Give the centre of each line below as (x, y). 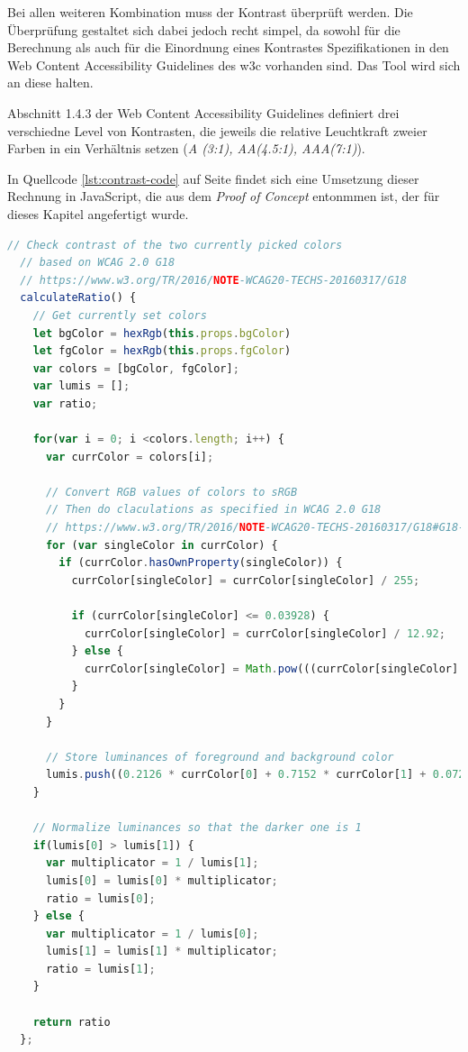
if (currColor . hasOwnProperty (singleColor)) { (201, 563)
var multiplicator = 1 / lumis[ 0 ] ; (152, 933)
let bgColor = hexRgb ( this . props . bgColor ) (162, 333)
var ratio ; (65, 403)
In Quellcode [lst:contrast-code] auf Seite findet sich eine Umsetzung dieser (213, 178)
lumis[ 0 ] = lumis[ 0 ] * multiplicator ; (162, 880)
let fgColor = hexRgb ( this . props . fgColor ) (162, 351)
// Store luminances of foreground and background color (220, 757)
